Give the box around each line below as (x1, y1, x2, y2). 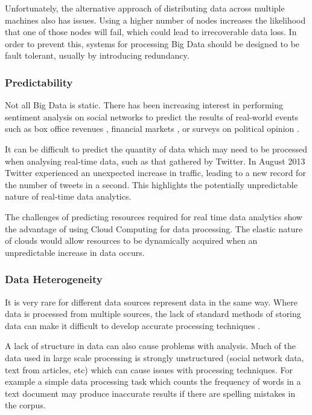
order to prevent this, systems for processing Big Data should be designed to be (5, 37, 300, 50)
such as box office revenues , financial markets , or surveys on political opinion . (5, 122, 299, 135)
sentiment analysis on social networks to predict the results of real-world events (5, 110, 299, 123)
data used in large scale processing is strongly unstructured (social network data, (5, 351, 304, 364)
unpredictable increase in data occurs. (5, 246, 145, 258)
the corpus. (5, 399, 46, 411)
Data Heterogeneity (5, 272, 103, 287)
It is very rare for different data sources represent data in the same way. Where (5, 295, 298, 308)
